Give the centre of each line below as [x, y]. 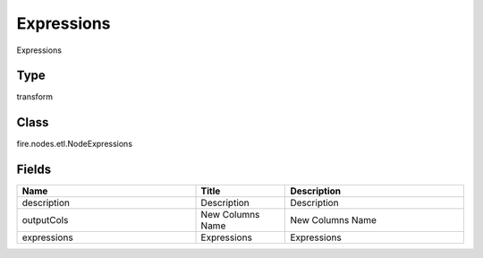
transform [35, 97]
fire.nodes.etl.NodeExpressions [75, 144]
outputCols [45, 220]
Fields [34, 170]
